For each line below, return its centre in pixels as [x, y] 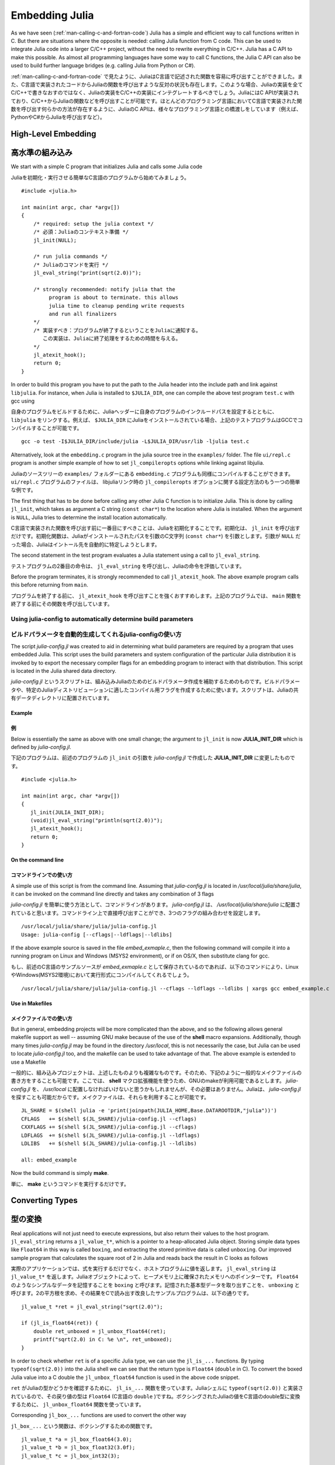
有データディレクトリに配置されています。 [62, 698]
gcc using [23, 401]
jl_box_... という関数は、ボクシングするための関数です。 [83, 1426]
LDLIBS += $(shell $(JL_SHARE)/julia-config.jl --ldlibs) [109, 1144]
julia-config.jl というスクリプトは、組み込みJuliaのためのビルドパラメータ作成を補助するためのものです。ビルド [145, 682]
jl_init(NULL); [55, 240]
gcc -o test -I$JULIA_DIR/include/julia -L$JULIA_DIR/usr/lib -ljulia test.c [135, 442]
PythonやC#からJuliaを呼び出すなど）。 [58, 117]
